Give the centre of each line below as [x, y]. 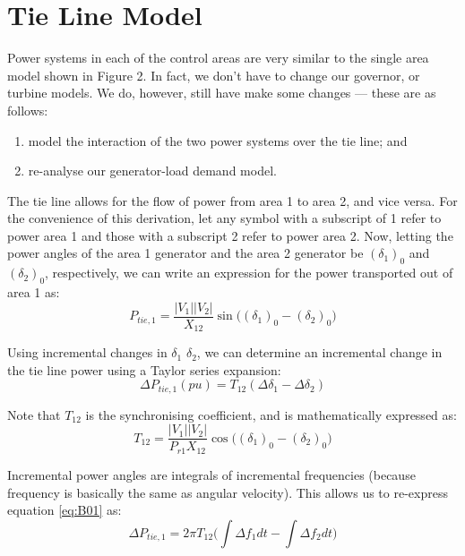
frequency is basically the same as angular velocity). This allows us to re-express [228, 492]
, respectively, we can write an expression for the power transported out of [249, 273]
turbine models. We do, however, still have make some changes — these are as [222, 93]
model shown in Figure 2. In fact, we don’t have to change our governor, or [214, 75]
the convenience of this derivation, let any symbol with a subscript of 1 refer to [224, 218]
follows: [28, 110]
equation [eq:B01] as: [65, 510]
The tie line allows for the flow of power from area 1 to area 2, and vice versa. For [232, 200]
